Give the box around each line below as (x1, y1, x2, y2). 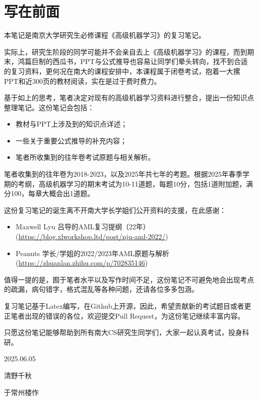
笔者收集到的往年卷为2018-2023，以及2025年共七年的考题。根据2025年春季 (4, 169, 243, 179)
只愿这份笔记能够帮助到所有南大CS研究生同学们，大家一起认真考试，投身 (4, 327, 242, 337)
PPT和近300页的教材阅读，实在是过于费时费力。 (4, 75, 161, 86)
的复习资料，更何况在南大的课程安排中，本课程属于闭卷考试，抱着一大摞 (4, 66, 240, 76)
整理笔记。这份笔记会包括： (4, 102, 94, 112)
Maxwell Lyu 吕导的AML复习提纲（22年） (15, 221, 150, 232)
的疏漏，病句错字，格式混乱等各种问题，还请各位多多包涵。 (4, 284, 198, 294)
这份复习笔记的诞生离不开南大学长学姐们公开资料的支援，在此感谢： (4, 204, 226, 215)
